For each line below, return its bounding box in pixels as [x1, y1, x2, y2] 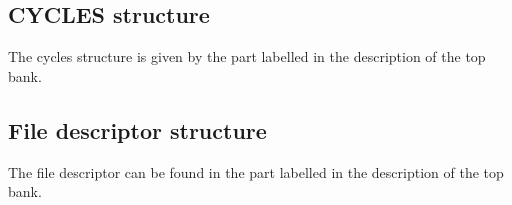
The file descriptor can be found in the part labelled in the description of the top [8, 161, 504, 182]
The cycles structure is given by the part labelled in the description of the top [8, 46, 486, 67]
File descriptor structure [8, 114, 267, 145]
